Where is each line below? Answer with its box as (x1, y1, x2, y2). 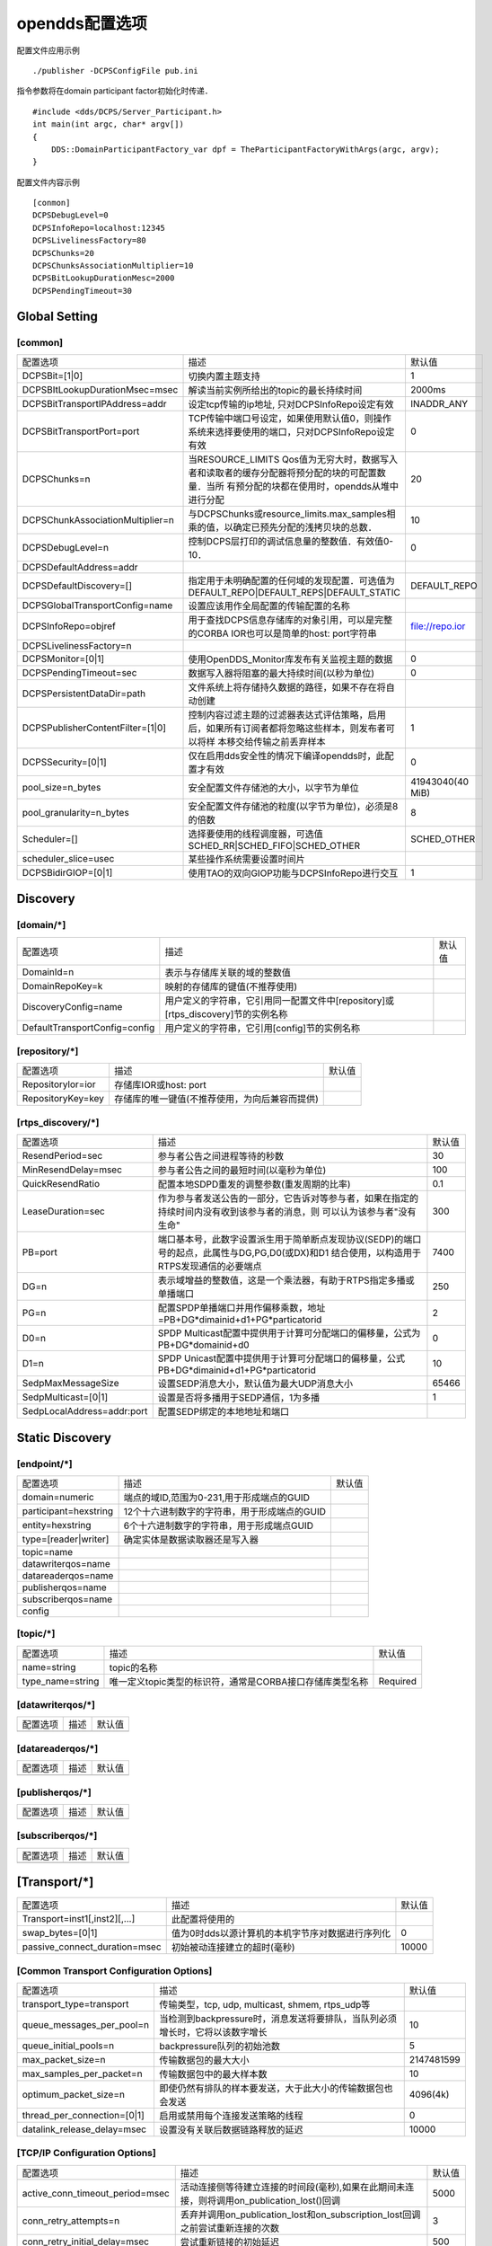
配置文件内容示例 (16, 176, 80, 188)
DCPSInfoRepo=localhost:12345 (32, 223, 166, 233)
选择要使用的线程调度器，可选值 (188, 827, 323, 840)
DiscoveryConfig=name (22, 1000, 123, 1012)
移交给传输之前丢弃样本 (225, 735, 326, 747)
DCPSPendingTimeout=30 (32, 286, 133, 296)
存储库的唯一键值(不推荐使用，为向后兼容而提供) (113, 1092, 319, 1105)
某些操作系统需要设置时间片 (188, 853, 305, 865)
